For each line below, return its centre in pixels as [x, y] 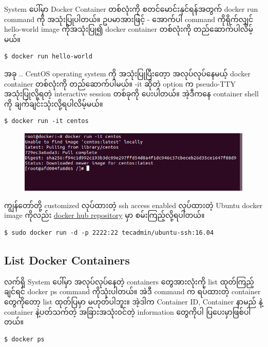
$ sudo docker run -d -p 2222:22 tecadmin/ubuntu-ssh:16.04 [109, 233]
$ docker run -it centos [46, 121]
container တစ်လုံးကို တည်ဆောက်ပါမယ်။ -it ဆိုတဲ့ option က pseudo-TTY [120, 83]
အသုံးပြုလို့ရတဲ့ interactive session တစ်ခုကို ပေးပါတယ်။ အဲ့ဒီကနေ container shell [131, 94]
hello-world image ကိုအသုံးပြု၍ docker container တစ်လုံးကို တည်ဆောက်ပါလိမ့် [129, 29]
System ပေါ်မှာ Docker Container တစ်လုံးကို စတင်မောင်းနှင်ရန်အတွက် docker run [131, 9]
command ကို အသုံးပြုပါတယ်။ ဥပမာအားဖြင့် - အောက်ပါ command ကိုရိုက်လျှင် [129, 19]
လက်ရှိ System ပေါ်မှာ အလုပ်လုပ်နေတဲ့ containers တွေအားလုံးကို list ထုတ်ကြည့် [129, 281]
